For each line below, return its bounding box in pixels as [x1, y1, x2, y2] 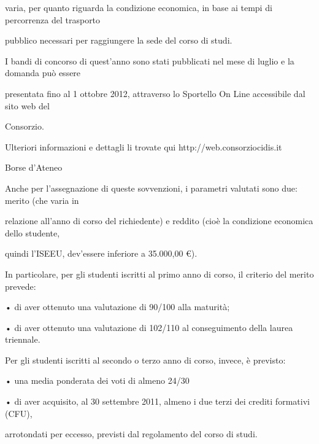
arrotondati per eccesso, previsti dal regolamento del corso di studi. [5, 427, 258, 440]
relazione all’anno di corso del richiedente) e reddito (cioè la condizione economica [5, 214, 313, 227]
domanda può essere [5, 66, 81, 79]
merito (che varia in [5, 193, 79, 206]
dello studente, [5, 226, 60, 239]
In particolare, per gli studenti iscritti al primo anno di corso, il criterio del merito [5, 267, 314, 280]
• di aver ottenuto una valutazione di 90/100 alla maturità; [5, 300, 230, 313]
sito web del [5, 99, 50, 112]
